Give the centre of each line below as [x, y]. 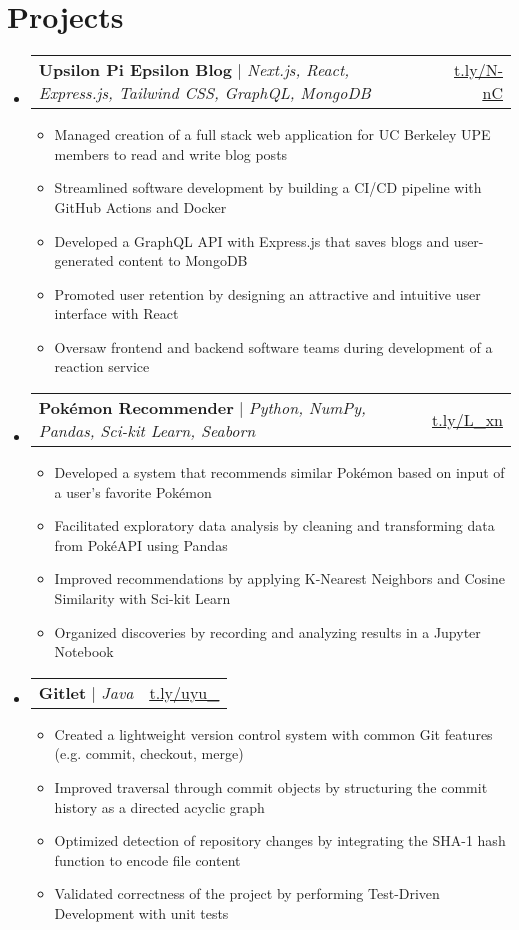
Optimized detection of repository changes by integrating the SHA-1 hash [280, 840]
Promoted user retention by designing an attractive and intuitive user [267, 293]
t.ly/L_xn [467, 419]
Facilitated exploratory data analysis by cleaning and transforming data [274, 525]
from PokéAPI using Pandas [141, 544]
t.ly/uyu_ [184, 692]
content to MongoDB [183, 260]
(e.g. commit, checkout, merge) [149, 753]
